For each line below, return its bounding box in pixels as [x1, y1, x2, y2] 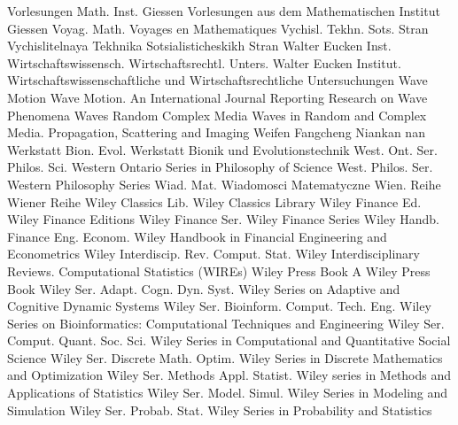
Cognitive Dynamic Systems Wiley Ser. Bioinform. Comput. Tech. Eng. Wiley [7, 297, 431, 315]
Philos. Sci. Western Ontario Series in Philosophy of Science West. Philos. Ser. [7, 158, 433, 176]
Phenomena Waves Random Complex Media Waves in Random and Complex [7, 105, 427, 124]
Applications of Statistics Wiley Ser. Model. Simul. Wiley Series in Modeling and [7, 383, 448, 402]
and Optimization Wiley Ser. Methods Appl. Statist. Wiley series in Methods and [7, 366, 452, 384]
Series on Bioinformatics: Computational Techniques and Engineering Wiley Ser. [7, 313, 445, 332]
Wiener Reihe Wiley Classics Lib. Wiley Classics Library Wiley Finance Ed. [7, 192, 422, 211]
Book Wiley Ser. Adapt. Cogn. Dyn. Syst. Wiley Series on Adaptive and [7, 279, 400, 297]
